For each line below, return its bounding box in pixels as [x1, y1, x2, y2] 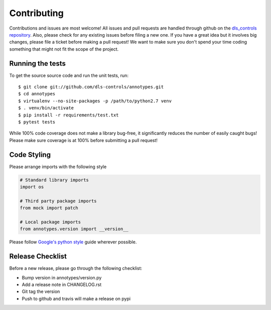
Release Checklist [9, 252, 67, 261]
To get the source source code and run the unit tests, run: [9, 72, 129, 78]
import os [20, 184, 44, 190]
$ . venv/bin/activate [18, 105, 74, 111]
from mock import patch [20, 205, 79, 211]
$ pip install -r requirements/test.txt [18, 112, 119, 118]
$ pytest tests [18, 119, 56, 125]
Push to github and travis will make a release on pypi [22, 295, 130, 301]
